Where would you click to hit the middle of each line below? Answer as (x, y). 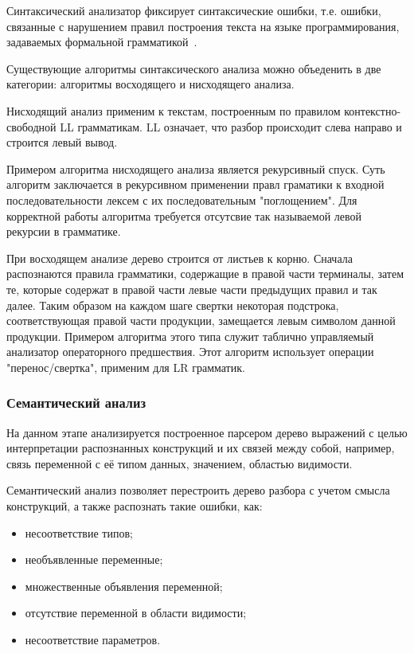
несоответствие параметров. (93, 640)
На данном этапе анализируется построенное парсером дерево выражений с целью (207, 432)
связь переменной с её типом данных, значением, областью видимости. (180, 463)
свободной (31, 126)
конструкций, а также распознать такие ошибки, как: (135, 506)
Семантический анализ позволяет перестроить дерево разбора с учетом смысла (198, 490)
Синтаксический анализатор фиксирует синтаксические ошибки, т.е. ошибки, (194, 10)
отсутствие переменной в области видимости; (136, 613)
